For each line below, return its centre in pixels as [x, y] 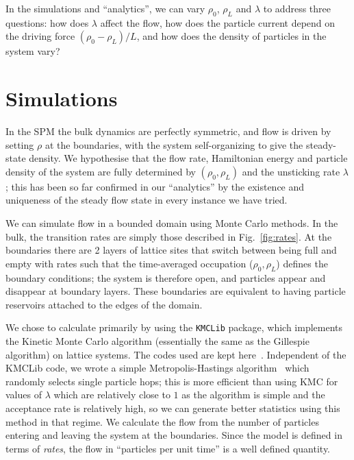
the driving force [40, 36]
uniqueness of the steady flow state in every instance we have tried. [147, 200]
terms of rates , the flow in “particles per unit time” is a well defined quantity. [168, 448]
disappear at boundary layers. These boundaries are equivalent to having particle [176, 291]
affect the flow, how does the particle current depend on [218, 22]
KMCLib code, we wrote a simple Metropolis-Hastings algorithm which [157, 368]
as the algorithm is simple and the [253, 395]
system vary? [33, 51]
